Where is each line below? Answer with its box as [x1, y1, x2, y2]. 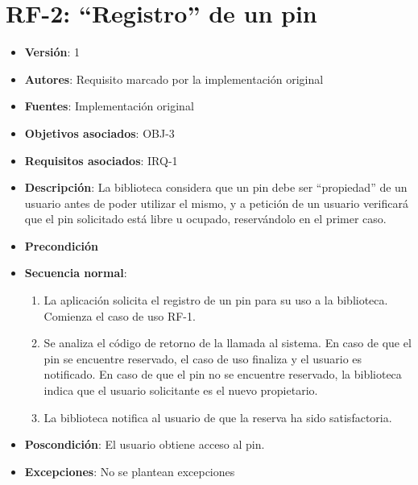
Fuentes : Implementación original [24, 97, 194, 114]
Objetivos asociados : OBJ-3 [24, 124, 175, 141]
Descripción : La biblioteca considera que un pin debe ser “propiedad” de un [24, 179, 408, 196]
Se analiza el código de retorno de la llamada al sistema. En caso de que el [43, 334, 412, 351]
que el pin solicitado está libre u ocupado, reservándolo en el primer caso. [24, 210, 387, 227]
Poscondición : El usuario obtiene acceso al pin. [24, 436, 265, 453]
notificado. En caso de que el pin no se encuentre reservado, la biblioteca [43, 366, 402, 383]
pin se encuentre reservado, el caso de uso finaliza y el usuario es [43, 350, 362, 367]
